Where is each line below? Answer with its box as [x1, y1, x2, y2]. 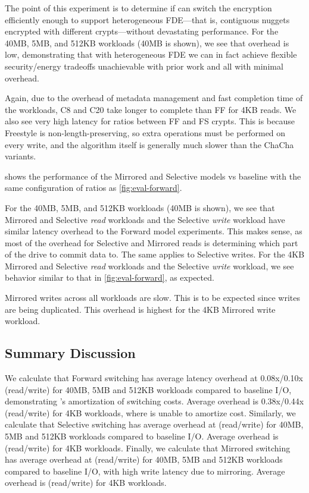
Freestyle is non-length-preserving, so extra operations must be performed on [5, 126, 286, 139]
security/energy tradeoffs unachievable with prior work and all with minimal [5, 59, 283, 72]
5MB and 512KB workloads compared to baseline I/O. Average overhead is [5, 430, 279, 442]
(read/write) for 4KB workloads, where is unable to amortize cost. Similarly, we [5, 406, 296, 419]
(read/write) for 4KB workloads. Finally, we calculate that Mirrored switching [5, 441, 291, 454]
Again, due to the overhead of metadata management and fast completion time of [5, 92, 303, 104]
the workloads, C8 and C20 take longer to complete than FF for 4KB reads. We [5, 103, 296, 115]
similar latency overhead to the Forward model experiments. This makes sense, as [5, 225, 302, 237]
